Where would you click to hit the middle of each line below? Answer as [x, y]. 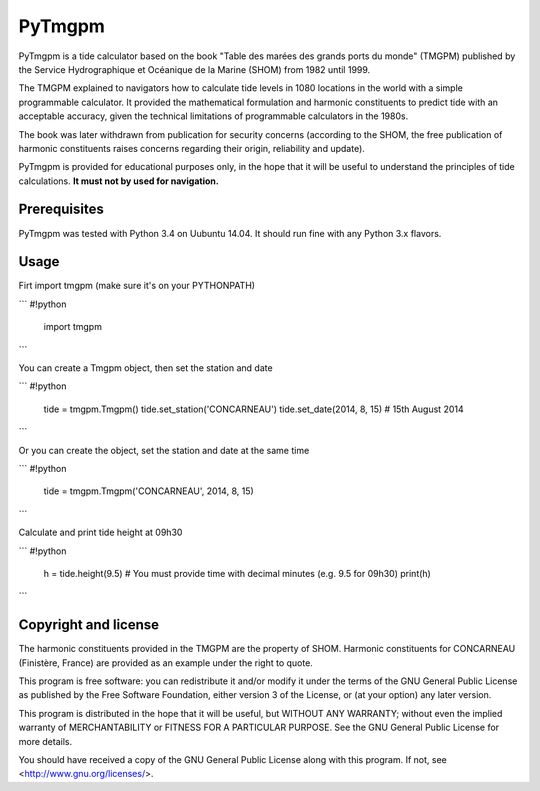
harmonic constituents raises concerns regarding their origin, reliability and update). [191, 148]
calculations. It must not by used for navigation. [118, 181]
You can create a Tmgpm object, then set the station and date [146, 368]
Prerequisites [61, 209]
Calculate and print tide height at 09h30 [100, 532]
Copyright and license [89, 625]
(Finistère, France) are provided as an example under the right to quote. [166, 662]
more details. [45, 741]
